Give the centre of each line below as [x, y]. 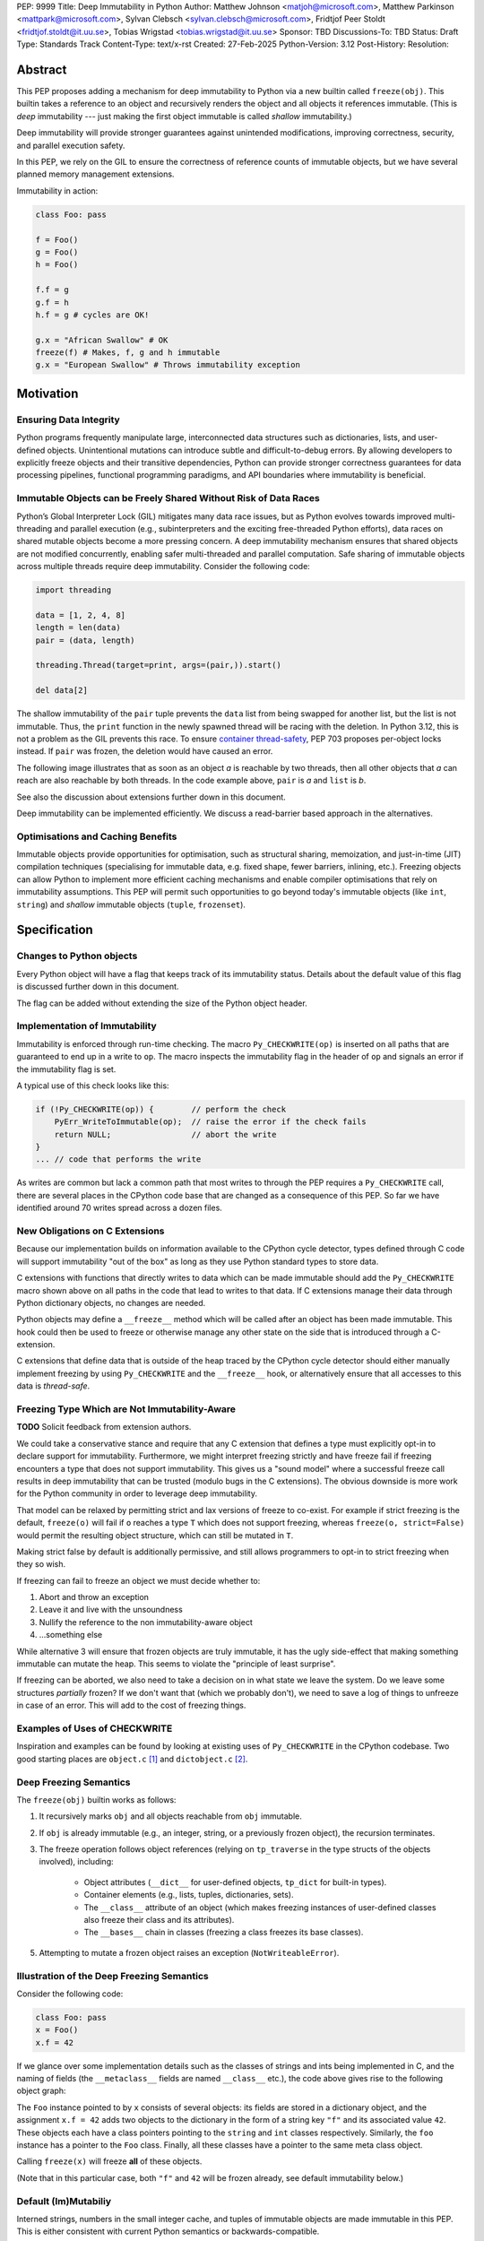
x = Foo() [57, 2030]
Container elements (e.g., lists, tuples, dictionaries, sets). [189, 1895]
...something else [71, 1635]
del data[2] [62, 691]
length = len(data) [78, 628]
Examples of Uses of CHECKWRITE [95, 1728]
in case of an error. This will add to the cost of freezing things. [131, 1705]
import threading [73, 590]
